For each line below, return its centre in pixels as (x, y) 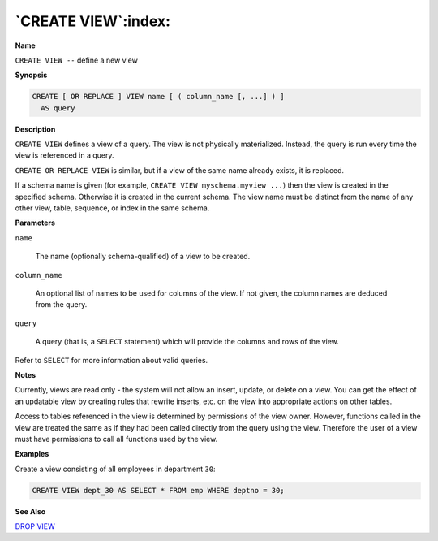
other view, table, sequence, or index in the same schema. (112, 208)
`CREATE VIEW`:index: (92, 21)
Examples (32, 454)
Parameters (35, 223)
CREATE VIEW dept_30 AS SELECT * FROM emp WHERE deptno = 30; (158, 490)
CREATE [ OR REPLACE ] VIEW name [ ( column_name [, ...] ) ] (158, 97)
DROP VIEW (35, 526)
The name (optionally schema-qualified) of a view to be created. (143, 257)
